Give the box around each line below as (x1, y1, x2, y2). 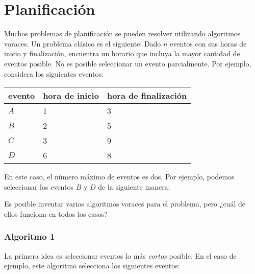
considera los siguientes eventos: (4, 68, 104, 79)
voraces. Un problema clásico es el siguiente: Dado (4, 38, 161, 49)
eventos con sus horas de (170, 38, 247, 49)
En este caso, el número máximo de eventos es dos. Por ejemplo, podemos (4, 171, 235, 182)
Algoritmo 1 (4, 230, 55, 243)
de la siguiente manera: (98, 181, 170, 192)
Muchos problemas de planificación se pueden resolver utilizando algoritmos (4, 28, 241, 39)
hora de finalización (107, 89, 187, 102)
